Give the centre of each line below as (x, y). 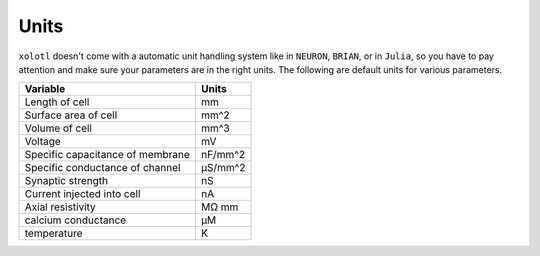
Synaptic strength (66, 181)
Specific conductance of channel (102, 168)
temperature (54, 233)
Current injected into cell (82, 194)
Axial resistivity (60, 207)
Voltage (43, 142)
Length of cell (57, 102)
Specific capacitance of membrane (107, 155)
